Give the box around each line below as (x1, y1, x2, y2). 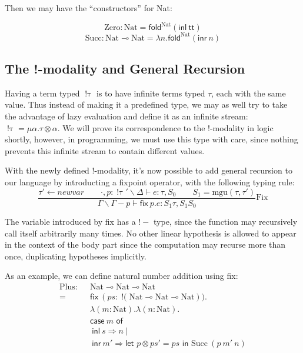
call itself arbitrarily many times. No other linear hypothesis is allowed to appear (5, 227, 297, 239)
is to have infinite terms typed (96, 86, 205, 99)
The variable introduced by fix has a (5, 215, 136, 228)
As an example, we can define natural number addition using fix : (5, 269, 238, 282)
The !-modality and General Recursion (5, 59, 245, 77)
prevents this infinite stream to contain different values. (5, 144, 205, 156)
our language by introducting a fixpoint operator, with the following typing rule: (5, 175, 295, 188)
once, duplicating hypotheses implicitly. (5, 249, 146, 262)
